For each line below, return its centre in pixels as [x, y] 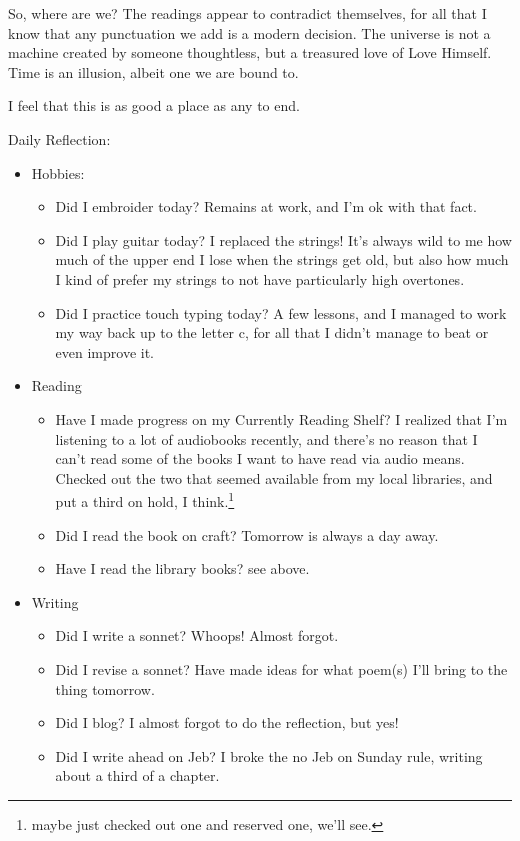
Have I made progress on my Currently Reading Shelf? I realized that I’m [281, 418]
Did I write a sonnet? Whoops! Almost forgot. [197, 635]
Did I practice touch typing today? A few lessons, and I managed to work [281, 312]
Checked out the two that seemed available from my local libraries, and [274, 477]
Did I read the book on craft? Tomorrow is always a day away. [247, 534]
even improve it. [105, 351]
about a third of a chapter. [137, 775]
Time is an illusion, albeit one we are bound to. [153, 71]
